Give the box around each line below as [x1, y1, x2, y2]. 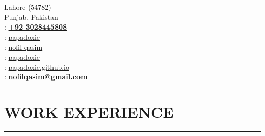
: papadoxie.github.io [4, 61, 69, 72]
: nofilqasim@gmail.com [4, 71, 88, 82]
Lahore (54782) [4, 2, 51, 12]
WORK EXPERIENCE [4, 101, 174, 122]
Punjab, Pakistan [4, 11, 58, 22]
